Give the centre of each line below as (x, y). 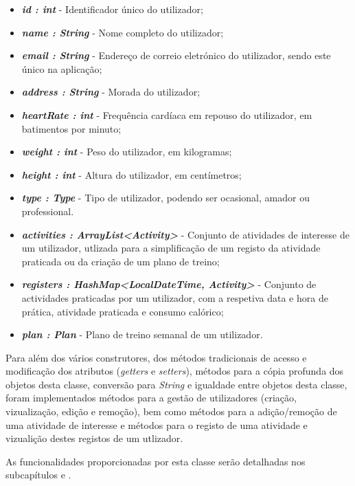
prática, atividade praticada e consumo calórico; (123, 311)
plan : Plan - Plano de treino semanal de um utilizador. (142, 334)
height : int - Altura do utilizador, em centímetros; (131, 174)
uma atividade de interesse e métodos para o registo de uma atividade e (157, 424)
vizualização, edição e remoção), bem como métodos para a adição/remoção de (171, 411)
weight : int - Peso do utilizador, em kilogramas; (127, 152)
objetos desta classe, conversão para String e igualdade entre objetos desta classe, (176, 384)
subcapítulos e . (38, 475)
